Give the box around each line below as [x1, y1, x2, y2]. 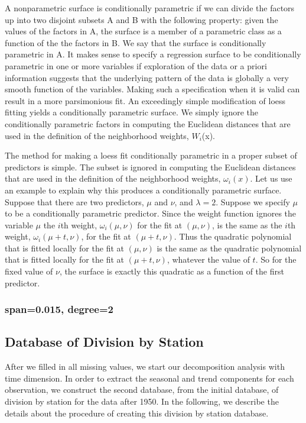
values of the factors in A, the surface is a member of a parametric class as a [5, 25, 282, 37]
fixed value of [5, 265, 53, 277]
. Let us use [250, 172, 292, 185]
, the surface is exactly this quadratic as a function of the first [59, 265, 284, 277]
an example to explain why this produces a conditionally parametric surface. [5, 183, 282, 196]
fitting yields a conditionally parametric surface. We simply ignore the [5, 106, 258, 118]
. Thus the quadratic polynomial [174, 230, 292, 243]
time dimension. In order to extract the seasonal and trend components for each [5, 372, 294, 384]
